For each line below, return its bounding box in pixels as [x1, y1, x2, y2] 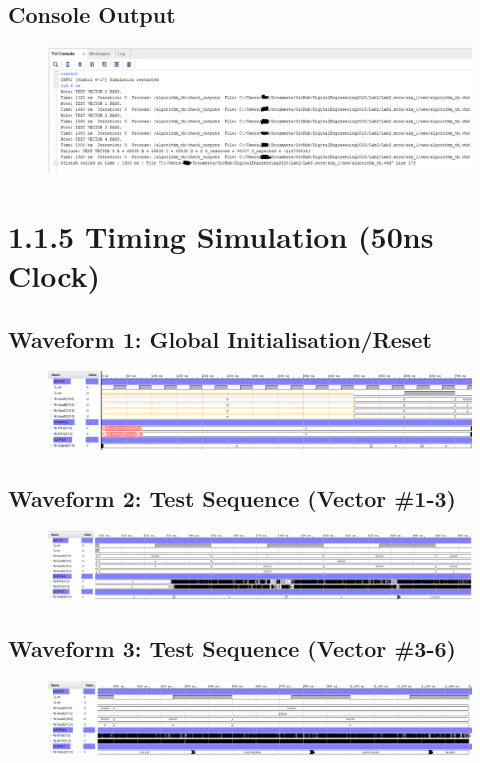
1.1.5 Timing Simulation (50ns [8, 215, 434, 256]
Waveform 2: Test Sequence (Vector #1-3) [8, 483, 456, 514]
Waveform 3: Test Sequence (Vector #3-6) [8, 633, 456, 664]
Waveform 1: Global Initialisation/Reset [8, 323, 432, 354]
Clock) [8, 255, 101, 296]
